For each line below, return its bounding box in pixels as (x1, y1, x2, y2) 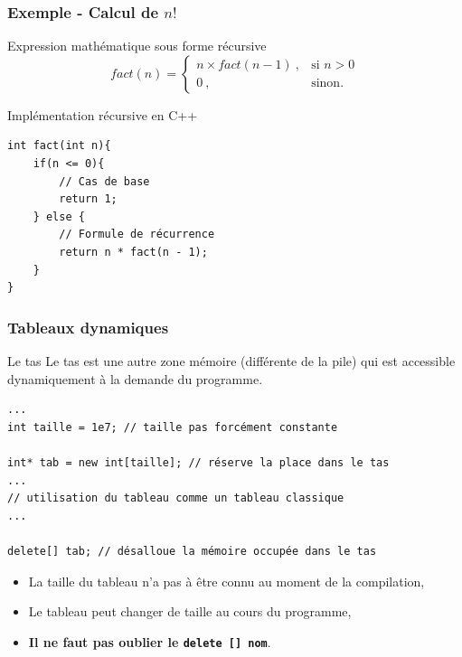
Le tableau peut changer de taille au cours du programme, (28, 602, 352, 621)
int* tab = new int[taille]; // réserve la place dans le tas (7, 455, 390, 469)
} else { (33, 210, 85, 223)
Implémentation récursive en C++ (7, 105, 198, 124)
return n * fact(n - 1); (59, 245, 208, 258)
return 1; (59, 192, 118, 206)
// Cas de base (59, 174, 150, 188)
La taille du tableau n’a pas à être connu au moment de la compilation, (28, 571, 425, 590)
